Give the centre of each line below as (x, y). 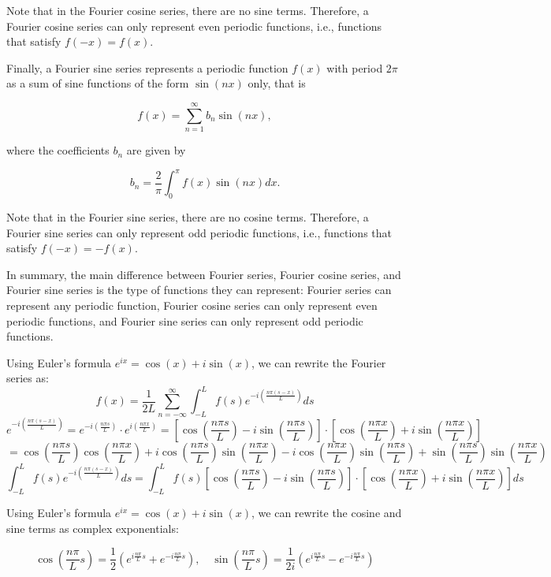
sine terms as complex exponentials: (93, 528)
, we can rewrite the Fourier (319, 362)
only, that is (277, 83)
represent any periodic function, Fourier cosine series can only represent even (192, 305)
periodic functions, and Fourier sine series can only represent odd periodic (185, 320)
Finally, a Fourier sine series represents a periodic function (147, 67)
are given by (156, 150)
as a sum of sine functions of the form (98, 83)
